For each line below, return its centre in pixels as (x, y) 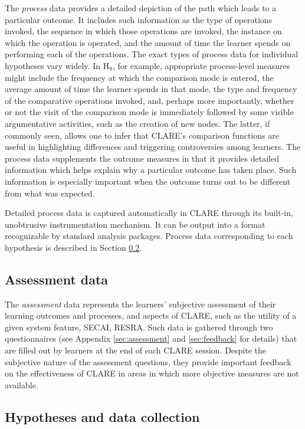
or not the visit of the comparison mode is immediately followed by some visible (149, 112)
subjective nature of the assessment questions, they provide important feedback (148, 361)
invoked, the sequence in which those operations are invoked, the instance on (143, 31)
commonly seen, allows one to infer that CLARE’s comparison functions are (142, 135)
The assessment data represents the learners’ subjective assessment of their (140, 304)
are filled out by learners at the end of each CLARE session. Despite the (136, 350)
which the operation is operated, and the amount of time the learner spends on (148, 42)
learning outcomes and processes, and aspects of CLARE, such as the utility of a (151, 315)
